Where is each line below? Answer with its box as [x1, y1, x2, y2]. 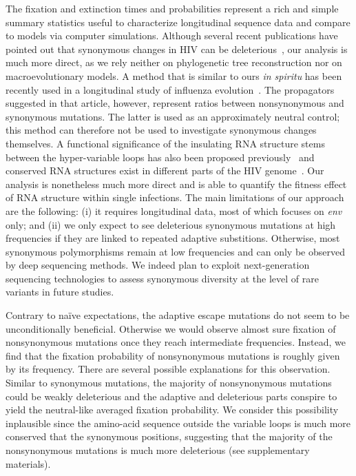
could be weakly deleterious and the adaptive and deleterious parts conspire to [6, 389, 337, 403]
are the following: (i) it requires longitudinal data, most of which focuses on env [6, 203, 342, 218]
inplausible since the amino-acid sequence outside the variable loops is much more [6, 415, 351, 430]
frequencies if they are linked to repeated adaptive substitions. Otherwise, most [6, 231, 340, 245]
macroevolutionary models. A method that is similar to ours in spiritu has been [6, 68, 342, 83]
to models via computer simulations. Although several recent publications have [6, 28, 338, 43]
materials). [6, 456, 51, 470]
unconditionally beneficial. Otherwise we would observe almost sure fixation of [6, 321, 336, 335]
